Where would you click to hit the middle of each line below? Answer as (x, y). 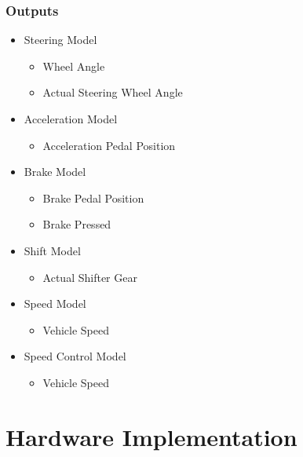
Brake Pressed (77, 224)
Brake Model (55, 172)
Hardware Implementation (151, 436)
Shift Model (52, 250)
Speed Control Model (75, 356)
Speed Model (55, 303)
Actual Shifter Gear (90, 277)
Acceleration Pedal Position (109, 145)
